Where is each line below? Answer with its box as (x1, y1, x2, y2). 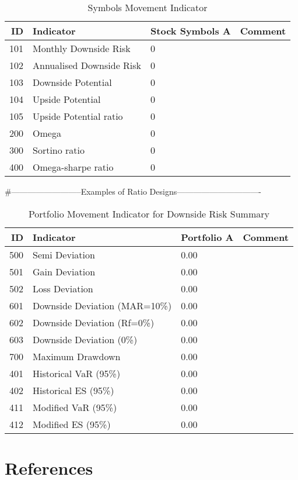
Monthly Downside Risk (33, 42, 131, 55)
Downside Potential (33, 75, 112, 89)
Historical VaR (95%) (33, 366, 121, 380)
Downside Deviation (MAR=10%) (33, 298, 172, 312)
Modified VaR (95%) (33, 400, 117, 414)
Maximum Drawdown (33, 349, 121, 363)
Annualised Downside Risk (33, 58, 142, 72)
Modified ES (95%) (33, 417, 111, 431)
